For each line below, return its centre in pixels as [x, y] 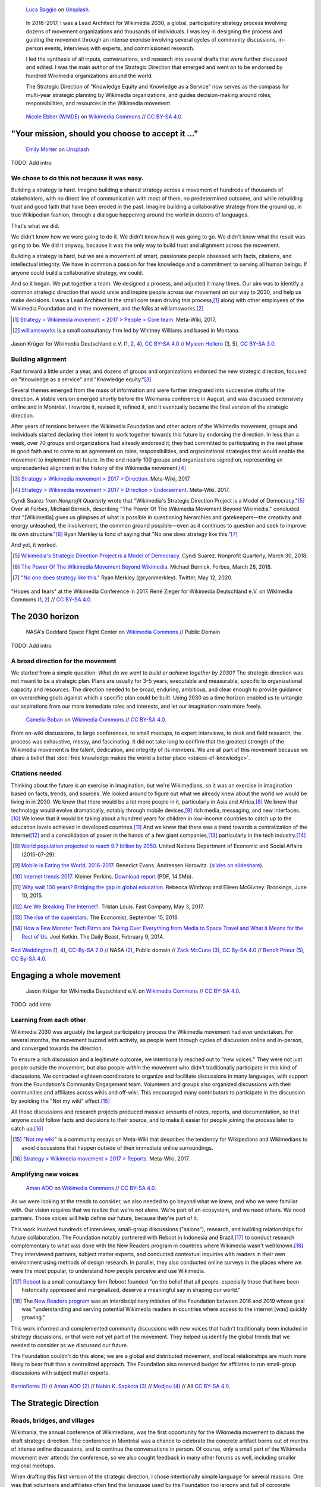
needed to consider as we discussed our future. [70, 1345]
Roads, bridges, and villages [53, 1420]
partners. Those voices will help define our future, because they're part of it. [105, 1218]
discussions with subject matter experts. [60, 1373]
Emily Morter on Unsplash [57, 149]
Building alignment [39, 359]
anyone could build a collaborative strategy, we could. [77, 272]
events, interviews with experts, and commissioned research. [119, 48]
